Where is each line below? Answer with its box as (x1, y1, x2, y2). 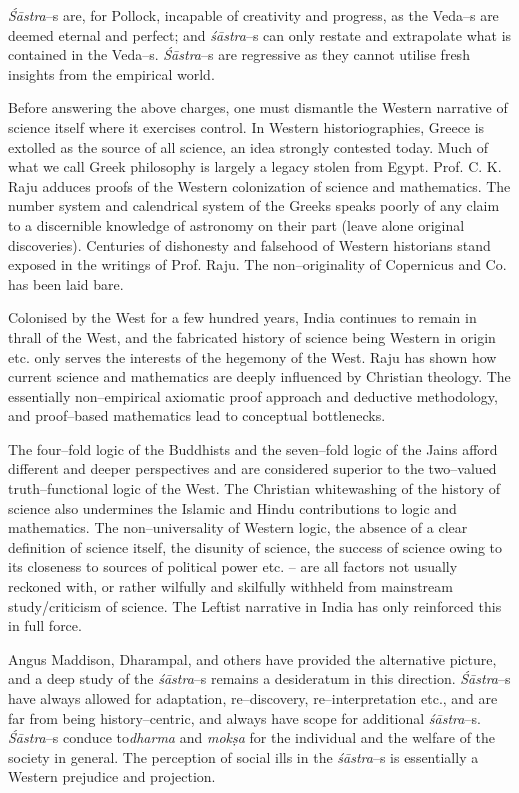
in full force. (8, 615, 82, 636)
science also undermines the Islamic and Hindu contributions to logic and (8, 497, 457, 518)
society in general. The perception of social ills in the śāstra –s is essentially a (8, 746, 479, 767)
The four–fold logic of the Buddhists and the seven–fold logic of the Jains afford (8, 438, 498, 459)
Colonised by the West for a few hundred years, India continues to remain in (8, 307, 477, 328)
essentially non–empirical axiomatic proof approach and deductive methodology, (8, 385, 498, 406)
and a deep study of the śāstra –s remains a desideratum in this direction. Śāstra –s (8, 668, 511, 689)
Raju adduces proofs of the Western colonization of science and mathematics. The (8, 175, 511, 196)
